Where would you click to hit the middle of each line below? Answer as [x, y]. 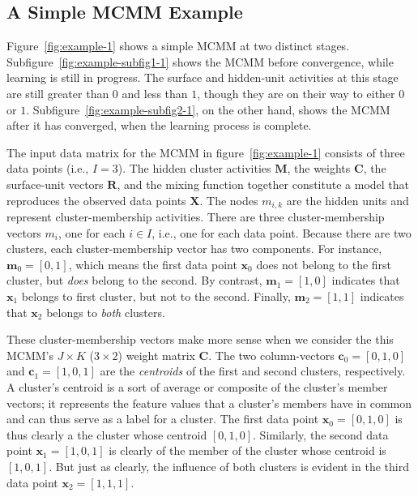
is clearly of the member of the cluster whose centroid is [247, 450]
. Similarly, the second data [321, 434]
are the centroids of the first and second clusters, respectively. [253, 371]
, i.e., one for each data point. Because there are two [282, 232]
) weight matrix [156, 355]
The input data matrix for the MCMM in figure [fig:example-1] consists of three [206, 152]
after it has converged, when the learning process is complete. [159, 125]
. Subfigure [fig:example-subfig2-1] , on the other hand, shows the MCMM [208, 109]
